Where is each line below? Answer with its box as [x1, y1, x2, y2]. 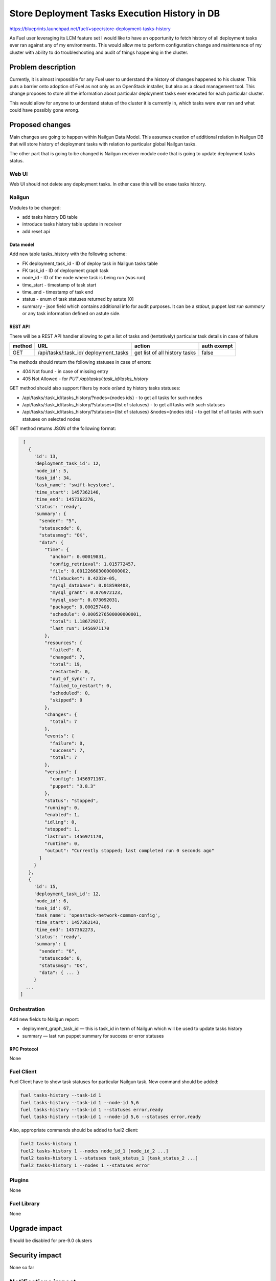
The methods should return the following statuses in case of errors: [9, 359, 152, 365]
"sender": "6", [39, 948, 77, 954]
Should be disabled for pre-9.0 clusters [9, 1237, 93, 1244]
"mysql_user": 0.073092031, [50, 597, 120, 603]
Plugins [9, 1176, 29, 1184]
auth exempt [201, 342, 233, 349]
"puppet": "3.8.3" [50, 783, 96, 789]
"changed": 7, [50, 654, 85, 660]
